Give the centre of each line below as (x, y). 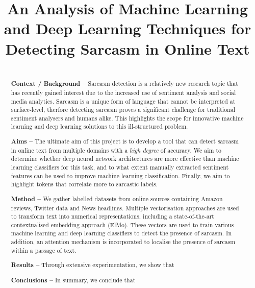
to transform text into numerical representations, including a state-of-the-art (112, 216)
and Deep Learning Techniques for (127, 28)
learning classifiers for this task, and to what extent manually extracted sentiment (120, 167)
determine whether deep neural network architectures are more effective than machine (125, 159)
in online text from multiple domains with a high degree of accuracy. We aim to (116, 150)
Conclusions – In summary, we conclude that (73, 280)
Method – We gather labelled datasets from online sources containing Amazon (117, 199)
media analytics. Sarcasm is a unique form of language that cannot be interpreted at (123, 101)
